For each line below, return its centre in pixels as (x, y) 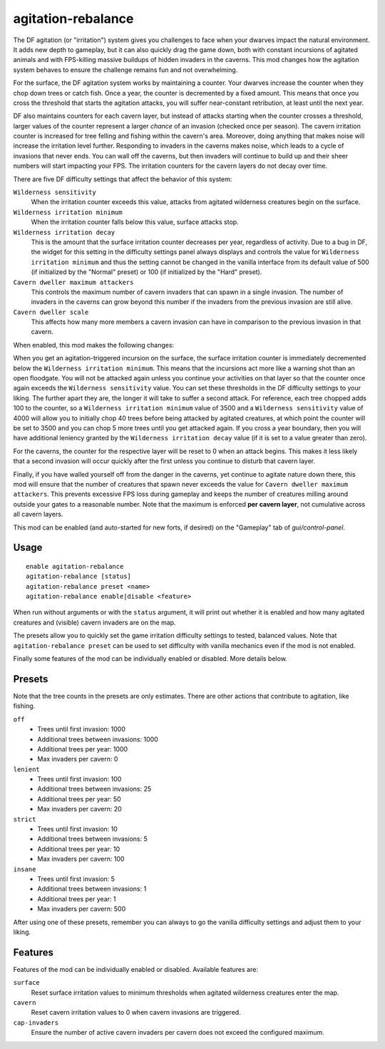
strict (25, 819)
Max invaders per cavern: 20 (80, 809)
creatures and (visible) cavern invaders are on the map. (94, 622)
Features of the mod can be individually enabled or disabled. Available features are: (135, 969)
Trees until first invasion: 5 (76, 878)
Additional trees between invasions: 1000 (98, 739)
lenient (27, 769)
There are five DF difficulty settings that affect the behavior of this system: (123, 179)
